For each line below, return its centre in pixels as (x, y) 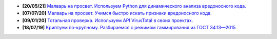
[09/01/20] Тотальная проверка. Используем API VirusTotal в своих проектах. (108, 20)
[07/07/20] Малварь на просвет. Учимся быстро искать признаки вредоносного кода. (117, 13)
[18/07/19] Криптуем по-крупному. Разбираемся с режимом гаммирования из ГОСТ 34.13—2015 (129, 28)
